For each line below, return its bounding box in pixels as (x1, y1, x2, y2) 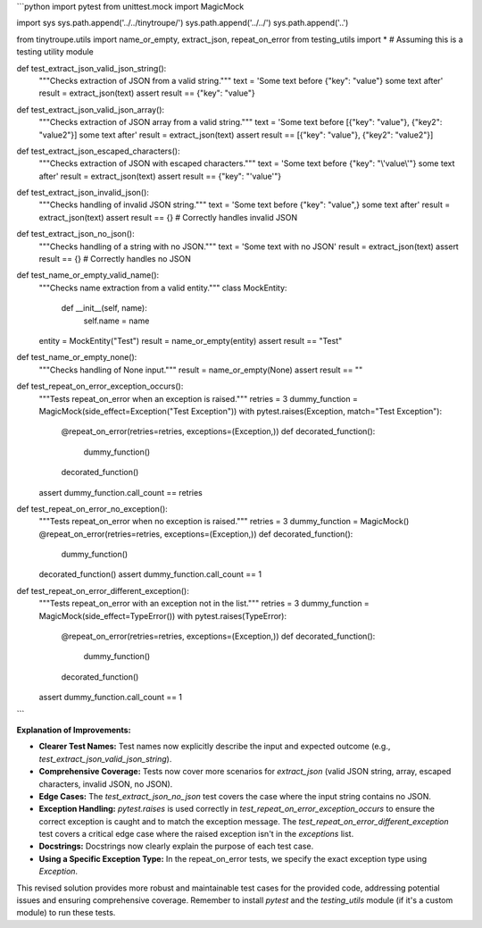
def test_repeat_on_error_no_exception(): (16, 503, 169, 514)
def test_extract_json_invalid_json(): (16, 188, 149, 198)
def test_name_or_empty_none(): (16, 352, 137, 363)
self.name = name (83, 315, 150, 326)
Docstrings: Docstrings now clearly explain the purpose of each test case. (38, 840, 314, 852)
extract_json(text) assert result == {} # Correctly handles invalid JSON (38, 212, 298, 222)
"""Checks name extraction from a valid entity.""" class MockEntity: (38, 282, 287, 293)
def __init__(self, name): (61, 303, 147, 314)
